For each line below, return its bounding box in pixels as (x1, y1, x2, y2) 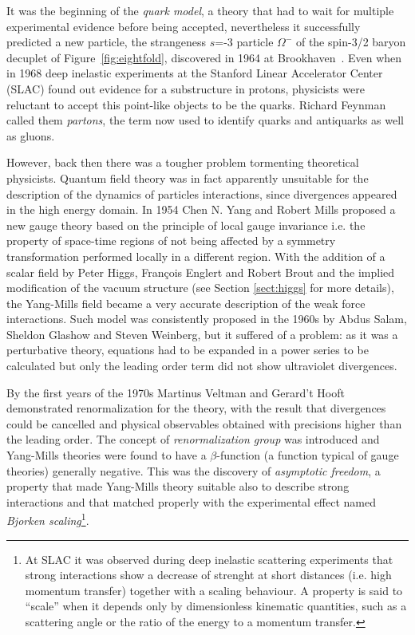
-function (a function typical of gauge (216, 447, 399, 463)
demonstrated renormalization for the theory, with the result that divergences (6, 400, 386, 416)
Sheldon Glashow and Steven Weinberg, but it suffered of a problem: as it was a (6, 325, 398, 342)
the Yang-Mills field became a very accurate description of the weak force (6, 294, 366, 311)
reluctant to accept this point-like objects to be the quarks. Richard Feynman (6, 96, 386, 112)
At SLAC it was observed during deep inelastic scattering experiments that (25, 550, 393, 567)
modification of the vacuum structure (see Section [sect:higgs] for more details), (6, 279, 394, 296)
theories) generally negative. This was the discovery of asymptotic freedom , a (6, 462, 381, 479)
